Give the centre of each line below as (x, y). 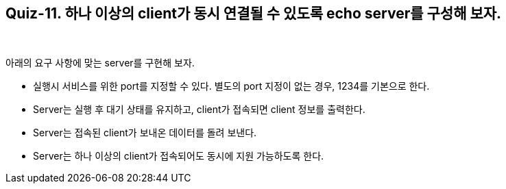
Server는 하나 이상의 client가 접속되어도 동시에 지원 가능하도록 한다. (179, 156)
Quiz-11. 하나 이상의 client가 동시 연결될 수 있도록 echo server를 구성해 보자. (254, 13)
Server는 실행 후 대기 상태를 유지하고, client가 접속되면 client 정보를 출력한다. (199, 110)
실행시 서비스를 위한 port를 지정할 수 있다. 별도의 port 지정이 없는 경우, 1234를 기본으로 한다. (231, 86)
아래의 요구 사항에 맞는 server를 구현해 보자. (100, 63)
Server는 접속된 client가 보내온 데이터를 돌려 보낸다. (145, 133)
